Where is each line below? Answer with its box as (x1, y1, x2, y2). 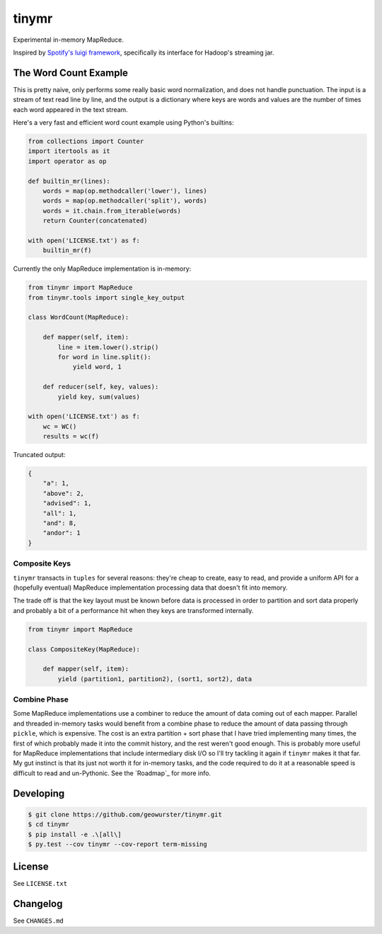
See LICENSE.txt (13, 879, 67, 888)
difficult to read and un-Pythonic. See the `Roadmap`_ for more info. (13, 769, 212, 777)
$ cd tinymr (28, 821, 70, 828)
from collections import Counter (28, 137, 144, 145)
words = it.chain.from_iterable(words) (42, 206, 182, 215)
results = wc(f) (42, 432, 99, 441)
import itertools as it (28, 147, 111, 155)
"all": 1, (42, 509, 77, 517)
